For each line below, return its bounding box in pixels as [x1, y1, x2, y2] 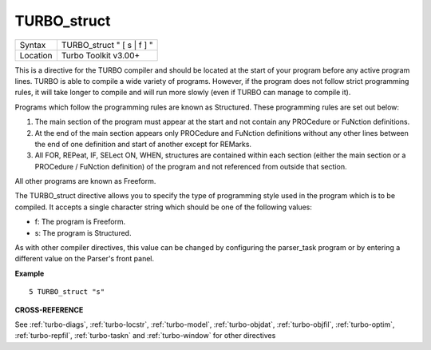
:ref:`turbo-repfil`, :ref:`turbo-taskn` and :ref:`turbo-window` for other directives [14, 331, 276, 340]
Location [19, 50, 53, 61]
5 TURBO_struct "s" [29, 288, 105, 296]
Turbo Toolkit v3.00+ [61, 50, 140, 61]
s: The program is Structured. [34, 228, 132, 237]
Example [14, 268, 45, 278]
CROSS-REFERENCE [14, 304, 84, 315]
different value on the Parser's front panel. [14, 254, 155, 264]
